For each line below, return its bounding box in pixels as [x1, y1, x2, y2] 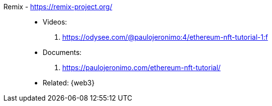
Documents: [43, 48, 82, 56]
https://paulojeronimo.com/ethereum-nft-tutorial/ [62, 63, 221, 72]
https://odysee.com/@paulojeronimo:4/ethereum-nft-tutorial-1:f [62, 33, 268, 41]
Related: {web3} [43, 79, 95, 87]
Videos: [43, 18, 67, 26]
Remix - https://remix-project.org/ [3, 2, 112, 11]
